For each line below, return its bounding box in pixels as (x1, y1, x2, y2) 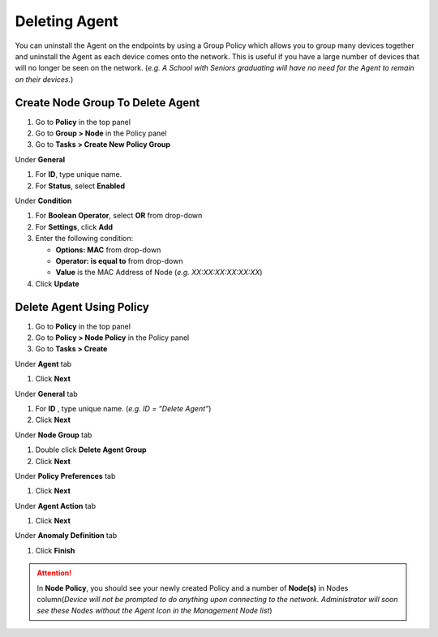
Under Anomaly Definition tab (15, 531, 118, 540)
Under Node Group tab (15, 430, 92, 440)
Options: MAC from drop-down (55, 244, 161, 255)
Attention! (36, 568, 72, 578)
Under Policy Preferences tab (15, 471, 116, 480)
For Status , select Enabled (35, 181, 126, 191)
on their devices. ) (15, 74, 74, 84)
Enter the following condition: (35, 234, 134, 243)
